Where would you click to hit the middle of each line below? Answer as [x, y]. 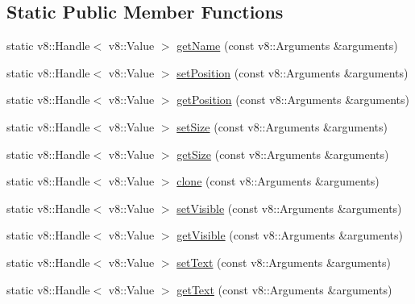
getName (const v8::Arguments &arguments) [287, 46]
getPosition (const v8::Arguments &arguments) [293, 100]
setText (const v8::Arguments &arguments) [284, 262]
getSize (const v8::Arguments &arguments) [283, 154]
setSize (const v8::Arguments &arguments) [282, 126]
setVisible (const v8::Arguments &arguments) [289, 208]
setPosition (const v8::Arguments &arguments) [293, 72]
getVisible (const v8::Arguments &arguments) [290, 235]
